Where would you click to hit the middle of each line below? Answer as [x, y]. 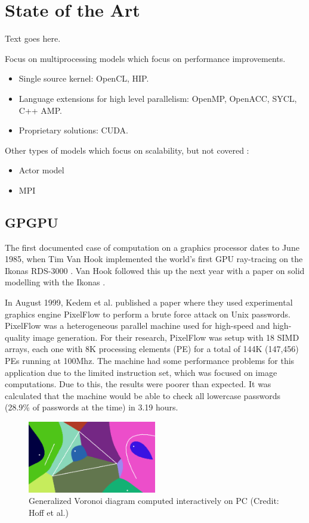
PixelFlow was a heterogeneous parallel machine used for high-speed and [137, 326]
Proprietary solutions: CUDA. [73, 130]
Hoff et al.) [49, 512]
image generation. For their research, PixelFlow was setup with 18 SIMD [166, 337]
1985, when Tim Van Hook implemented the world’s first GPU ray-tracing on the [154, 259]
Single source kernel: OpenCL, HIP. [84, 78]
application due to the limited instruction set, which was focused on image [141, 372]
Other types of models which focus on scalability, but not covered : [127, 150]
